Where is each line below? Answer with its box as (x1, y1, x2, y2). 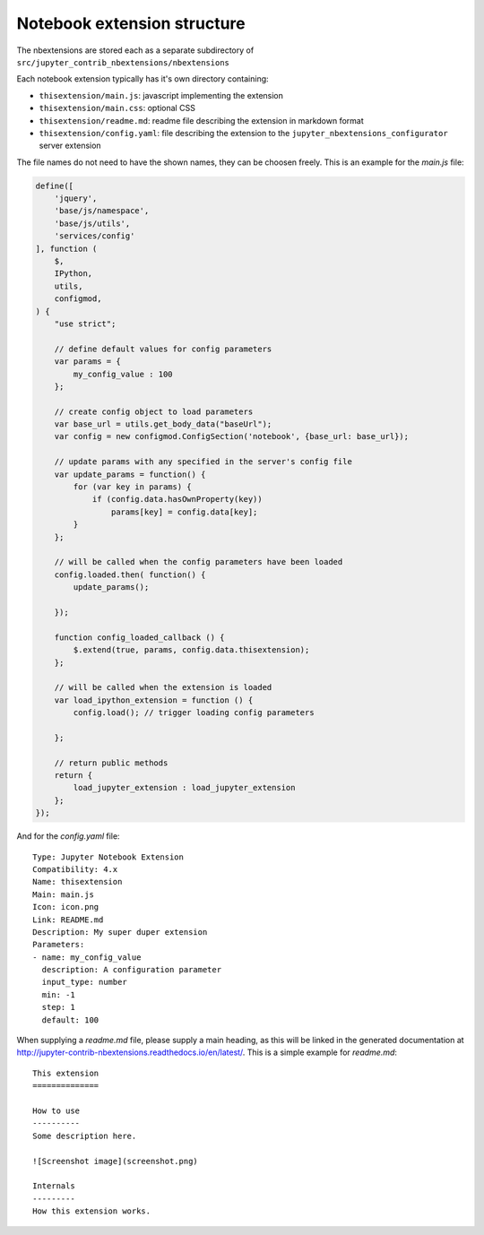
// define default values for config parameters (54, 343, 272, 354)
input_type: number (41, 977, 127, 988)
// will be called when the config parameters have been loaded (54, 557, 343, 567)
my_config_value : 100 (73, 368, 174, 379)
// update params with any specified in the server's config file (54, 457, 353, 467)
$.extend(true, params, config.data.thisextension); (73, 645, 310, 655)
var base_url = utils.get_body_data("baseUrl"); (54, 419, 272, 429)
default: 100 (41, 1015, 99, 1025)
